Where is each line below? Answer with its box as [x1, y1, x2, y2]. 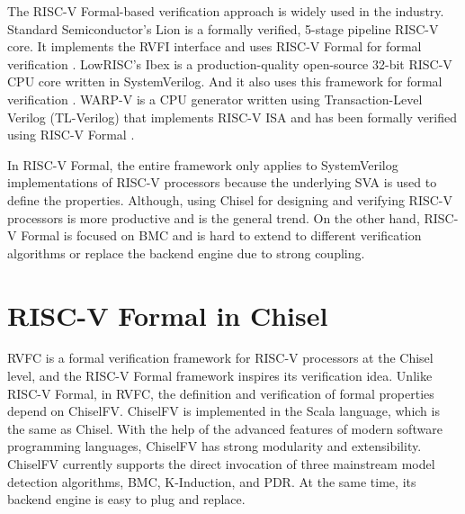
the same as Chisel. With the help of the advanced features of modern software [7, 419, 443, 437]
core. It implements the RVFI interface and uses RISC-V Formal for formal [7, 37, 422, 56]
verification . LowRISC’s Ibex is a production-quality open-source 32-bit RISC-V [7, 54, 452, 73]
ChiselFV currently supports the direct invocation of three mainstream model [7, 455, 435, 473]
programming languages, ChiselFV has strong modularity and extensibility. [7, 437, 422, 455]
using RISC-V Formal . [7, 125, 135, 144]
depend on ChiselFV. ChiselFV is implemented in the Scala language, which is [7, 401, 440, 420]
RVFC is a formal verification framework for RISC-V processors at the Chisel [7, 348, 434, 367]
